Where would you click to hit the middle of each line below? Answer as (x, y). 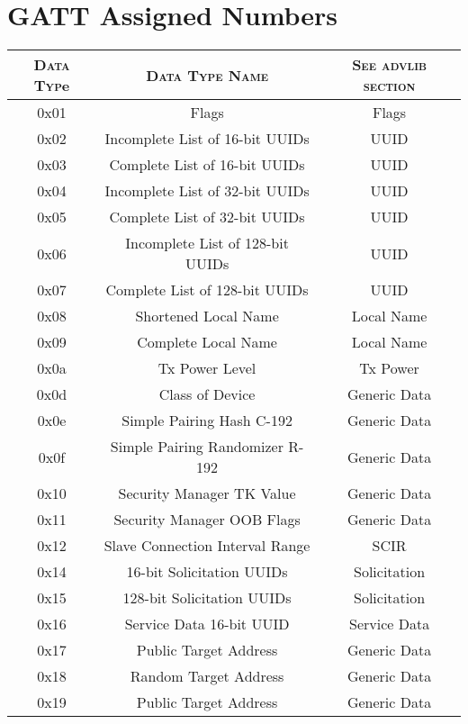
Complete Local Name (207, 342)
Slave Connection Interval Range (207, 546)
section (389, 86)
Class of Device (207, 394)
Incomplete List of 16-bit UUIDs (207, 139)
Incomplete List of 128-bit (207, 243)
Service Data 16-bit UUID (207, 624)
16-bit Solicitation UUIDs (207, 572)
